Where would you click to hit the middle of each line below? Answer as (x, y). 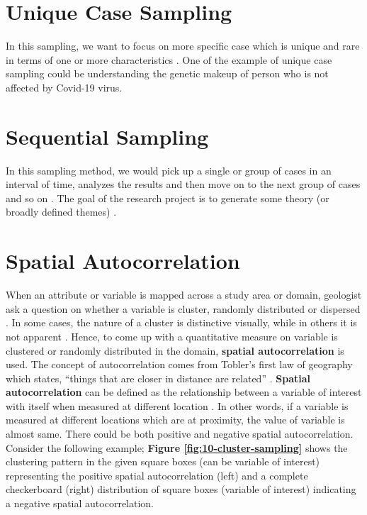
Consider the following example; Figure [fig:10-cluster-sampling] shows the (177, 447)
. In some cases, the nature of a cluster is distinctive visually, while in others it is (181, 322)
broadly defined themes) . (61, 212)
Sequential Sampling (107, 136)
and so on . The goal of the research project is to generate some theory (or (168, 198)
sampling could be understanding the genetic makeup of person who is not (167, 73)
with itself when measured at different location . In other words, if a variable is (177, 405)
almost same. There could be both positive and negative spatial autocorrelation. (180, 434)
